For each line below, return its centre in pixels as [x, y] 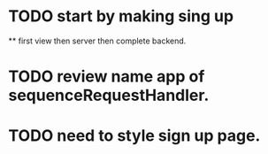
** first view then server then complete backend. [97, 41]
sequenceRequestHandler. [109, 96]
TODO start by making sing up [121, 16]
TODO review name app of [107, 77]
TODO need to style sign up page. [134, 136]
